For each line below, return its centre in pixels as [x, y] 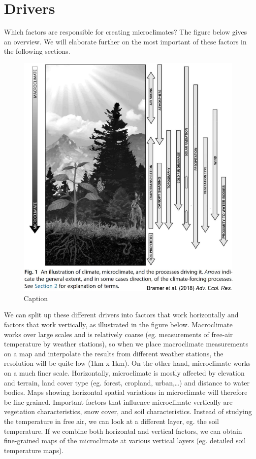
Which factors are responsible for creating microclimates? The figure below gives [126, 32]
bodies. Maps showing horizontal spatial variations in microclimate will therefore [126, 392]
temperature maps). [34, 450]
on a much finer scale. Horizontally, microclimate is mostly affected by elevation [124, 373]
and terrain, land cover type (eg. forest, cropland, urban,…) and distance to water [127, 382]
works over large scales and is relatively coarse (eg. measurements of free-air [118, 334]
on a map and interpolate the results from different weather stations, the [114, 353]
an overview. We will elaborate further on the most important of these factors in [125, 41]
